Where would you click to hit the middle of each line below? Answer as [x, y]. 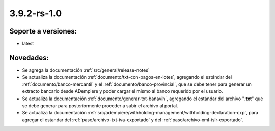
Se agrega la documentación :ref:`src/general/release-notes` [86, 70]
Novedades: [29, 58]
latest [28, 44]
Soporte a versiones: [43, 31]
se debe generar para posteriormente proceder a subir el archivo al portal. [100, 105]
